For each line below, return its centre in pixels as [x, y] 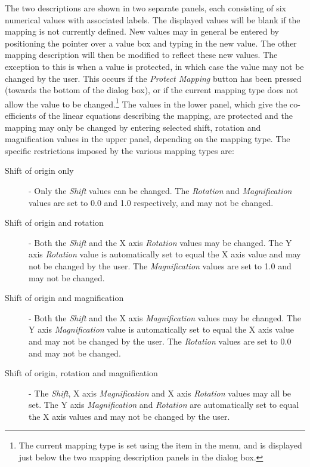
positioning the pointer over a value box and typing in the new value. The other [151, 43]
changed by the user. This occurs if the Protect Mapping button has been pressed [153, 78]
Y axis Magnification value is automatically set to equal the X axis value [161, 329]
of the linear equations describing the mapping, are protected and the [166, 115]
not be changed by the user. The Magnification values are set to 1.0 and [160, 265]
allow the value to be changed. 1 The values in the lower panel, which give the [146, 103]
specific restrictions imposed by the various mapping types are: [120, 150]
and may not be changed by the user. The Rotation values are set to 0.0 [160, 341]
